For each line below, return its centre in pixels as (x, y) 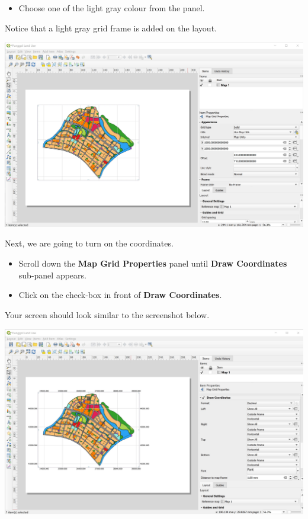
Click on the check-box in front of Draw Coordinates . (120, 295)
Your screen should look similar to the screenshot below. (107, 314)
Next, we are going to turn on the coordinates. (89, 243)
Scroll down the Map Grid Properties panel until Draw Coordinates (153, 263)
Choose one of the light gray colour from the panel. (112, 8)
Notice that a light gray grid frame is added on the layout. (111, 28)
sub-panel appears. (52, 275)
